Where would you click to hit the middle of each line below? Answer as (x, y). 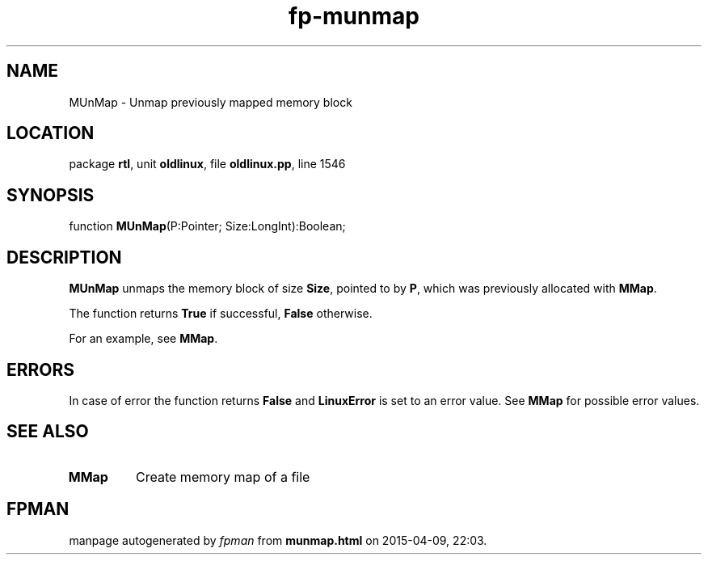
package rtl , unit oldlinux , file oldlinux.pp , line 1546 (207, 164)
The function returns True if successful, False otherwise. (221, 314)
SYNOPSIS (51, 195)
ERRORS (41, 369)
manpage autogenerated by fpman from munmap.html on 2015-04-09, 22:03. (278, 540)
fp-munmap (354, 16)
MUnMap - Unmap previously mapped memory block (211, 102)
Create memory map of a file (223, 477)
